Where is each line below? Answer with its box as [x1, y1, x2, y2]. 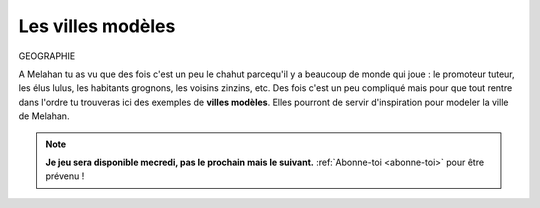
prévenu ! [45, 170, 85, 182]
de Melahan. [18, 110, 70, 122]
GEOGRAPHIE [18, 50, 76, 62]
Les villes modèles [18, 15, 176, 37]
